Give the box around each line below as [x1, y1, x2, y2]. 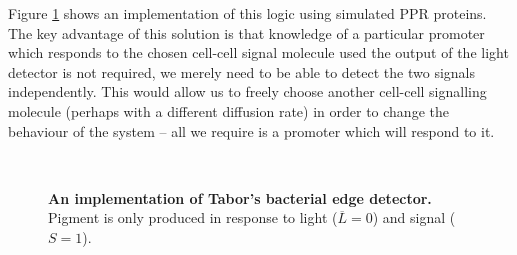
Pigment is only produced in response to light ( [48, 207, 338, 228]
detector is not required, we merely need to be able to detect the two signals [8, 61, 475, 82]
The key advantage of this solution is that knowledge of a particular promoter [8, 22, 485, 43]
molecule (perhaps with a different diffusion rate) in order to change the [8, 100, 449, 121]
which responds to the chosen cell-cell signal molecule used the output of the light [8, 42, 509, 63]
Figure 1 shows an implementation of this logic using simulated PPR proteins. [8, 3, 487, 23]
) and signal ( [372, 207, 456, 228]
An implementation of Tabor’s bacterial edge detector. [48, 187, 432, 208]
